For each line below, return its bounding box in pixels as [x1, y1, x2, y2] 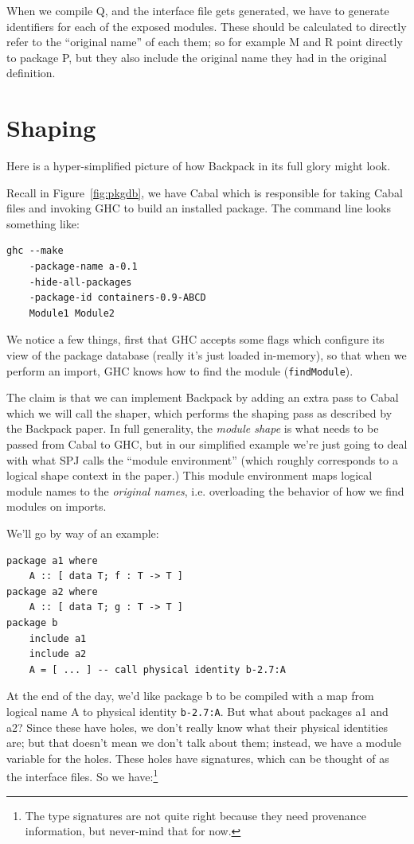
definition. [6, 64, 56, 81]
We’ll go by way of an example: [6, 525, 159, 542]
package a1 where [6, 554, 98, 566]
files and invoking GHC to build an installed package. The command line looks [6, 200, 391, 216]
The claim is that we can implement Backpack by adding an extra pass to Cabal [6, 389, 399, 406]
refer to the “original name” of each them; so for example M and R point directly [6, 33, 403, 50]
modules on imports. [6, 498, 107, 515]
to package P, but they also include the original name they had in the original [6, 49, 387, 65]
